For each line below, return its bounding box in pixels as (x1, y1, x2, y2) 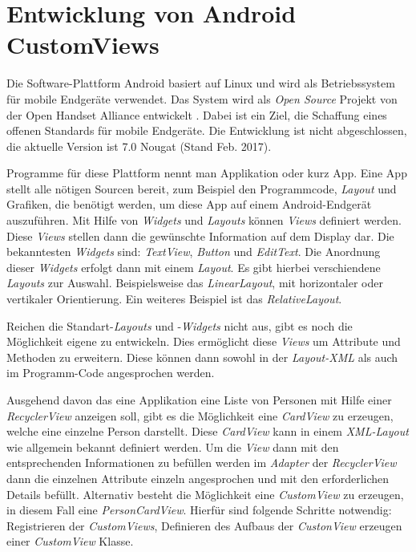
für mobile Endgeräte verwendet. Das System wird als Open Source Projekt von (6, 90, 398, 107)
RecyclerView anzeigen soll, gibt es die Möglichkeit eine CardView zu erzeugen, (6, 407, 394, 424)
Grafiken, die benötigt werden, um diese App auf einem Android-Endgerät (6, 196, 372, 213)
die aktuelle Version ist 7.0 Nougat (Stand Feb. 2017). (6, 137, 272, 154)
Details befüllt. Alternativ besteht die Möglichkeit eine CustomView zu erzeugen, (6, 485, 404, 502)
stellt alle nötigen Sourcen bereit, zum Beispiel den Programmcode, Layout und (6, 180, 397, 197)
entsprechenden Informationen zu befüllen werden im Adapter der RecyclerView (6, 454, 397, 471)
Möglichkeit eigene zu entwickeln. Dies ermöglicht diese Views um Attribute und (6, 333, 401, 350)
